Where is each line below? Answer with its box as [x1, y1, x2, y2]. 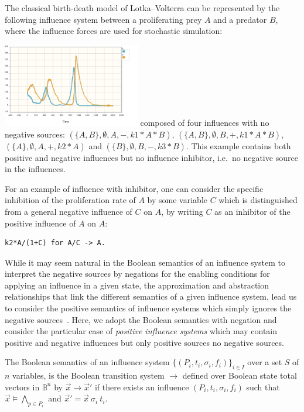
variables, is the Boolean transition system [12, 369, 165, 382]
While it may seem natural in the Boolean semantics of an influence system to [5, 256, 285, 268]
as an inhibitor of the [214, 205, 291, 217]
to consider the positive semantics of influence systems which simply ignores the [5, 302, 292, 314]
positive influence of [5, 217, 76, 229]
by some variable [147, 194, 207, 206]
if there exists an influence [94, 380, 189, 393]
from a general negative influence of [5, 205, 132, 217]
